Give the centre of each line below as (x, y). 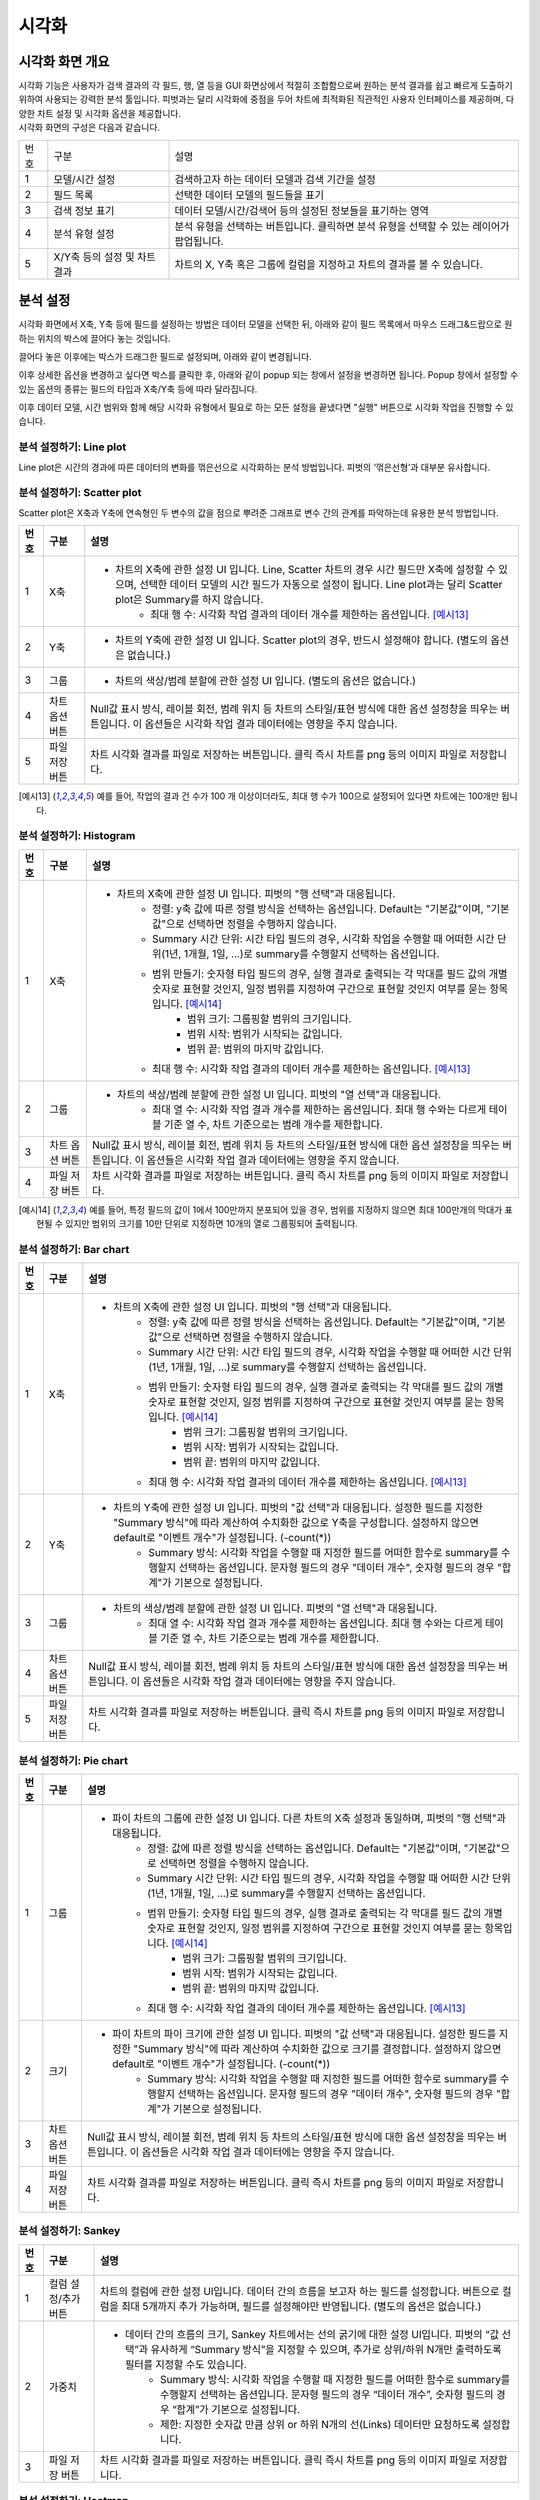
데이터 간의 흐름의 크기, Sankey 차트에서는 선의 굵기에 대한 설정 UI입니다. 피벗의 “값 (312, 2334)
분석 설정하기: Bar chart (74, 1249)
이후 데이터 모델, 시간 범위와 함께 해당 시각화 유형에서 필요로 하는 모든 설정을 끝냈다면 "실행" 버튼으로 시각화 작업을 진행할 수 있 (266, 407)
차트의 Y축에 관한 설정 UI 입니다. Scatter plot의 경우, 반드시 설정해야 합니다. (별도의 (302, 640)
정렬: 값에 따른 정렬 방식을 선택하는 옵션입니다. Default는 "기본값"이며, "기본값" (324, 1848)
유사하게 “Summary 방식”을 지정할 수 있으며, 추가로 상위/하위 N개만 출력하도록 (326, 2349)
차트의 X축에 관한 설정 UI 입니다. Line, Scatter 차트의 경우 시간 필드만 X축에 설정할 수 (305, 570)
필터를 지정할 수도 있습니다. (186, 2364)
